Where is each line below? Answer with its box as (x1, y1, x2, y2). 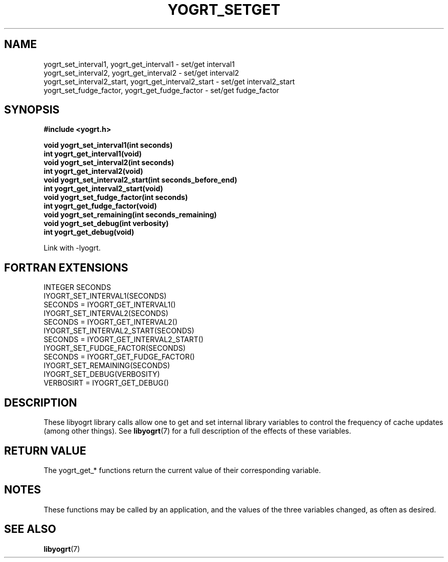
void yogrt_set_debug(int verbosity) (43, 219, 169, 228)
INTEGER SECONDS (43, 283, 111, 292)
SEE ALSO (4, 523, 56, 536)
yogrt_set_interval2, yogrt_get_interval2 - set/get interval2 (43, 68, 239, 77)
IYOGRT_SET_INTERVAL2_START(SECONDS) (43, 326, 194, 335)
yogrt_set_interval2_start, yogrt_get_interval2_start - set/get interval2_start (43, 77, 295, 86)
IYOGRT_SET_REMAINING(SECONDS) (43, 361, 170, 370)
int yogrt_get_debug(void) (43, 228, 135, 237)
